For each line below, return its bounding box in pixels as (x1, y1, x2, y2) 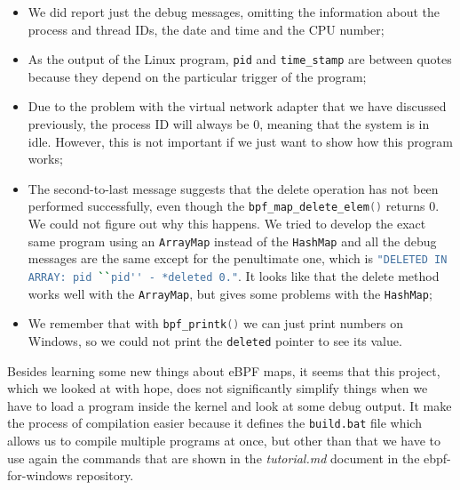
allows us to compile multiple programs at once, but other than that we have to (7, 431, 440, 450)
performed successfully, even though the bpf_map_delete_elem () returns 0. (28, 197, 440, 215)
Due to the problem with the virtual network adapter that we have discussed (28, 97, 447, 116)
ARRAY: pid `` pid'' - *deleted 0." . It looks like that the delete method (28, 266, 440, 285)
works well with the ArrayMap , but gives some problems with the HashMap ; (28, 284, 432, 302)
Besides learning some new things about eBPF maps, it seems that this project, (7, 361, 440, 380)
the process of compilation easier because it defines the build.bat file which (7, 414, 422, 432)
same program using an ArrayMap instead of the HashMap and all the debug (28, 231, 437, 250)
